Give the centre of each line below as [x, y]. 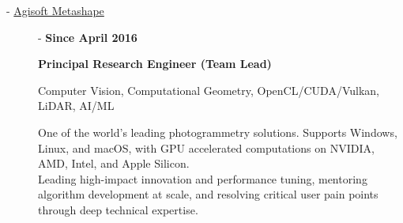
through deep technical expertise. [118, 209]
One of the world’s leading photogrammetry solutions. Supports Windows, [218, 132]
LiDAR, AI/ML [76, 106]
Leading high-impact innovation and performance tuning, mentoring [203, 178]
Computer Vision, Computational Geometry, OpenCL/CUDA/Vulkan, [209, 90]
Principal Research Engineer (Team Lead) [155, 64]
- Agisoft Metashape [55, 10]
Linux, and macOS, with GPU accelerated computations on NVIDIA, [206, 147]
